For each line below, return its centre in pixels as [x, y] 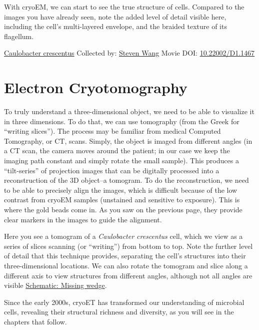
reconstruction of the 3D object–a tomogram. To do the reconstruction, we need [126, 180]
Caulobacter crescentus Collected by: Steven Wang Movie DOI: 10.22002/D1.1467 [129, 53]
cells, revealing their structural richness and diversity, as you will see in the [119, 312]
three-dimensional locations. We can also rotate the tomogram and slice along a [126, 265]
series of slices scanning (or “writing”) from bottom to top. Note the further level [128, 246]
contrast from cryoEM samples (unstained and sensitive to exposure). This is [122, 200]
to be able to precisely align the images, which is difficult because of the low [121, 190]
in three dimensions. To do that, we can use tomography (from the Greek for [122, 121]
